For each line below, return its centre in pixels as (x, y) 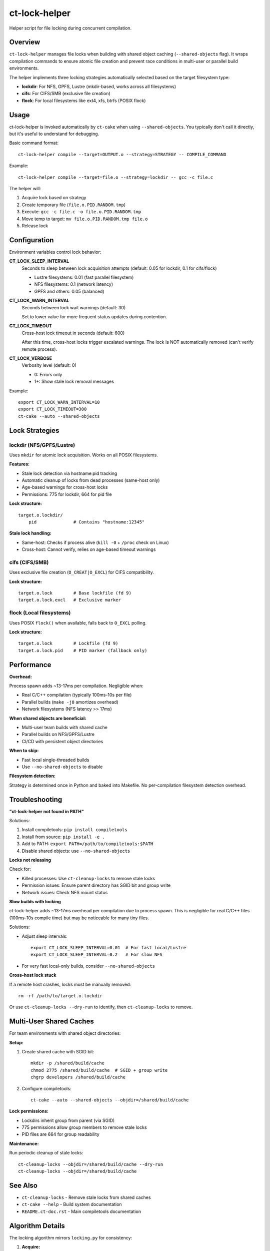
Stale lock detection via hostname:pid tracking (69, 473)
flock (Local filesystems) (40, 613)
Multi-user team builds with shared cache (64, 728)
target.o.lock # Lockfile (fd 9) (68, 644)
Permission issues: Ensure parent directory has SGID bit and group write (96, 885)
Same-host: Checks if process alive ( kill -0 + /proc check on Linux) (95, 542)
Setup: (16, 1042)
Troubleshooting (36, 799)
